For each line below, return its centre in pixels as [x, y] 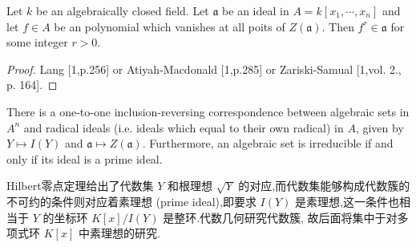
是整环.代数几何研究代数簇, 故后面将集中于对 [280, 217]
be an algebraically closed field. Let [123, 10]
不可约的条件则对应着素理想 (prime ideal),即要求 [131, 201]
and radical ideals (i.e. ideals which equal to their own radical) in [184, 127]
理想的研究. [130, 233]
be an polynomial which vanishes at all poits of [170, 26]
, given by [380, 127]
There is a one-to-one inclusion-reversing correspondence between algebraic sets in [208, 111]
